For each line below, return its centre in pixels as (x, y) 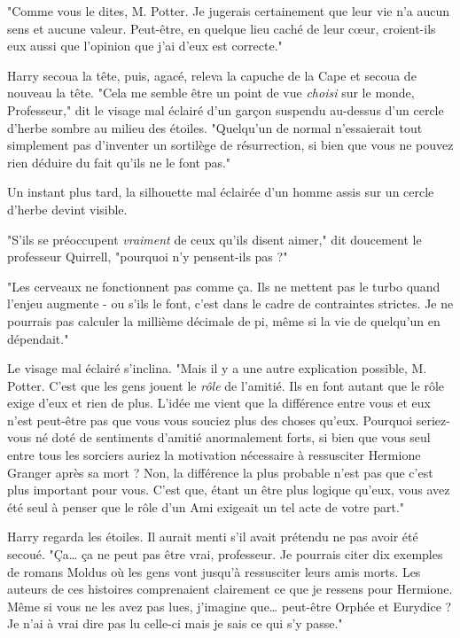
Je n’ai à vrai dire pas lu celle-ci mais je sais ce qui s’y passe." (175, 623)
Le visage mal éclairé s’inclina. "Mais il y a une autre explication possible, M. (217, 368)
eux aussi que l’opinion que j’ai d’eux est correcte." (145, 46)
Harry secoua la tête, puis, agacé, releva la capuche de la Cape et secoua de (212, 75)
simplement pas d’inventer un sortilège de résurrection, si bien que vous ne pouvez (230, 145)
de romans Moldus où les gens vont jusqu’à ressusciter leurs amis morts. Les (214, 571)
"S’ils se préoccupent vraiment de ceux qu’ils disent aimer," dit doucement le (214, 239)
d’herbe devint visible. (67, 209)
